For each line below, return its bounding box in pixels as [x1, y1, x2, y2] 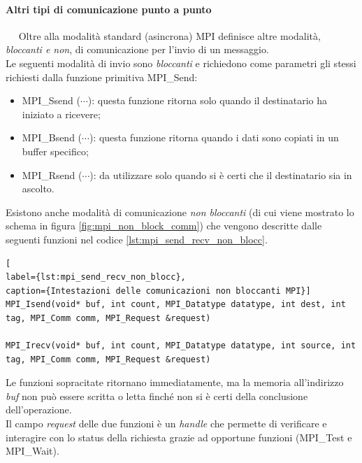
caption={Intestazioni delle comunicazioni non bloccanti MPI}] [6, 285, 311, 296]
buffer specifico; [22, 143, 89, 158]
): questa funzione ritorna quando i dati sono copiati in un [89, 130, 339, 145]
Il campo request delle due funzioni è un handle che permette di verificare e [6, 416, 327, 431]
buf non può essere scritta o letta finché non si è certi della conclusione [6, 388, 308, 403]
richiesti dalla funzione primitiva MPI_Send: [6, 69, 198, 84]
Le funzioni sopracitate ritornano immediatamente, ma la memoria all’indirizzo [6, 375, 344, 390]
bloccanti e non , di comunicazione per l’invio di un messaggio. [6, 42, 269, 57]
